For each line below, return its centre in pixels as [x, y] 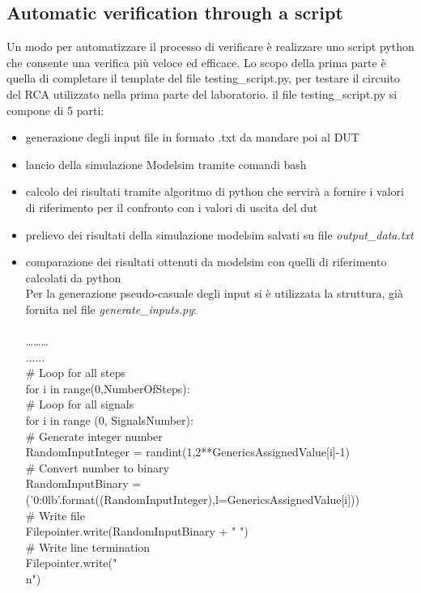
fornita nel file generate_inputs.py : [111, 309]
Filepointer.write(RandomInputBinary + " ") [137, 531]
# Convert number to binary [97, 467]
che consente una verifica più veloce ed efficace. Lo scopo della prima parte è [196, 62]
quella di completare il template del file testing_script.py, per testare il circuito [203, 78]
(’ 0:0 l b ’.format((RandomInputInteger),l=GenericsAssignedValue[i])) [193, 500]
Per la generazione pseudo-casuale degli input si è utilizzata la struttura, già [214, 293]
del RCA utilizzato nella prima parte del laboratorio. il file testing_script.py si [202, 93]
